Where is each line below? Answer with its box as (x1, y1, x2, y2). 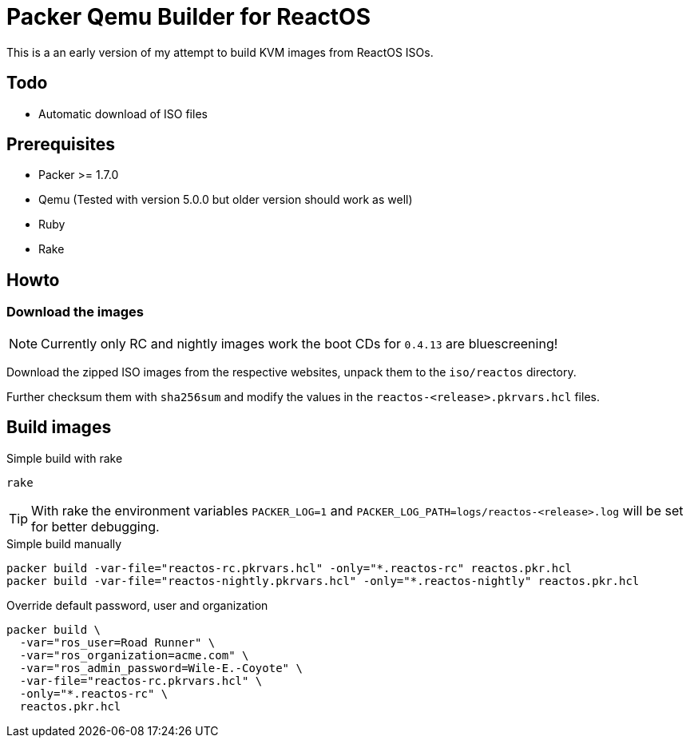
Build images (6, 417, 112, 438)
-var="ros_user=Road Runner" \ (19, 635, 216, 649)
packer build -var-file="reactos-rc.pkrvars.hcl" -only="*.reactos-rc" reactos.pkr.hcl (6, 561, 573, 575)
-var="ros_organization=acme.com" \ (19, 648, 249, 662)
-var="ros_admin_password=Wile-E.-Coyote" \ (19, 661, 303, 674)
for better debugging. (31, 518, 160, 535)
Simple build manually (6, 536, 122, 551)
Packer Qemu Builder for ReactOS (6, 3, 371, 30)
